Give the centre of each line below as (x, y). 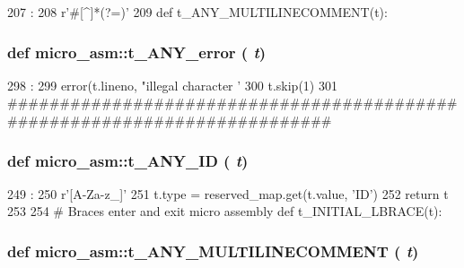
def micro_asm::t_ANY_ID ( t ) (128, 160)
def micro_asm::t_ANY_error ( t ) (137, 52)
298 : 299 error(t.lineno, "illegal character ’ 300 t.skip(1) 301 (172, 85)
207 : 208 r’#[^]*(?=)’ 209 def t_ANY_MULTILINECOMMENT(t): (197, 12)
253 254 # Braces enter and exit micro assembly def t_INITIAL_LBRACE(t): (225, 211)
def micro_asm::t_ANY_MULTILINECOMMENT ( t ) (213, 251)
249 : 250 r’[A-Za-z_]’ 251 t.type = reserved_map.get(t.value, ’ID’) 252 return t (228, 193)
